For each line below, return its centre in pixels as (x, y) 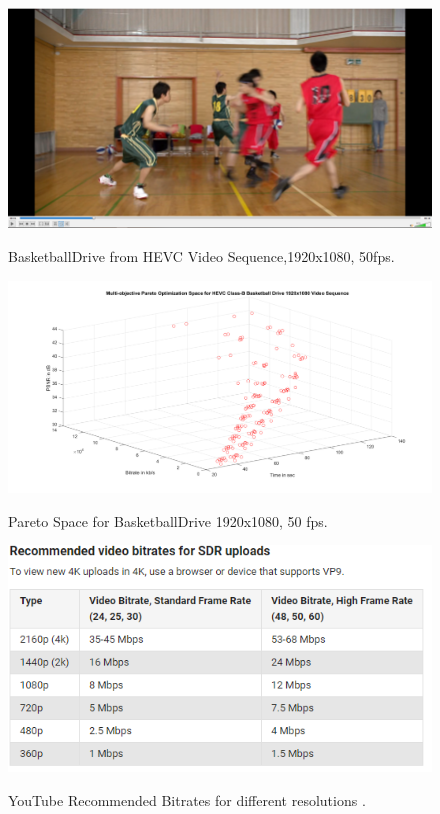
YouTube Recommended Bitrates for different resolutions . (187, 799)
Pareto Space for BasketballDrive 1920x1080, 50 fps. (168, 520)
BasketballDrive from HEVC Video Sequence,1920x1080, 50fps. (201, 256)
